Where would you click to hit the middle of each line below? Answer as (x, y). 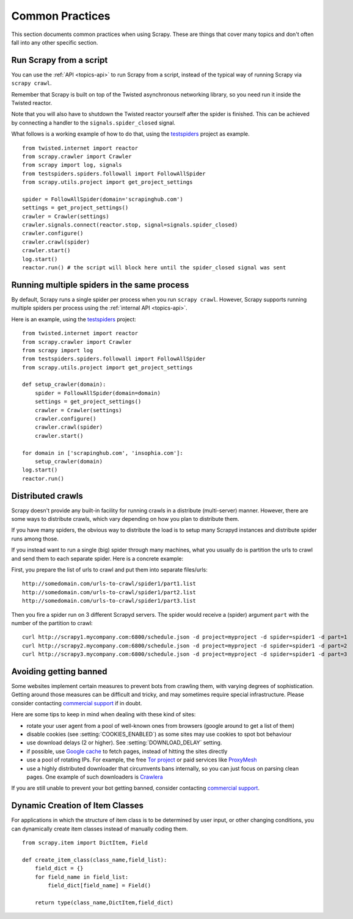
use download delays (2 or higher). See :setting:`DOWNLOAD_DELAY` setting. (124, 743)
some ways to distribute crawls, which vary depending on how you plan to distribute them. (125, 519)
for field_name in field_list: (82, 877)
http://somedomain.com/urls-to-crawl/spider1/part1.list (109, 584)
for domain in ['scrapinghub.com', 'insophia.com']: (103, 453)
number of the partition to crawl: (52, 623)
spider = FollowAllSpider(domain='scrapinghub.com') (103, 199)
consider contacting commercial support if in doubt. (77, 703)
